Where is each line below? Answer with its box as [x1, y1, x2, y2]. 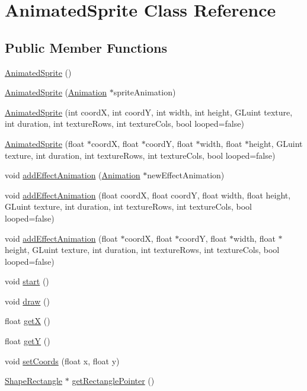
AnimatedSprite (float [5, 137, 85, 149]
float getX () [5, 315, 50, 327]
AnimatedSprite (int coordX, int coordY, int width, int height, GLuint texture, [5, 105, 293, 118]
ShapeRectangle [5, 374, 63, 387]
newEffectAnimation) [147, 169, 225, 181]
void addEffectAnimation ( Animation [5, 169, 140, 181]
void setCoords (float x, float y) [5, 354, 120, 367]
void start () [5, 275, 49, 287]
